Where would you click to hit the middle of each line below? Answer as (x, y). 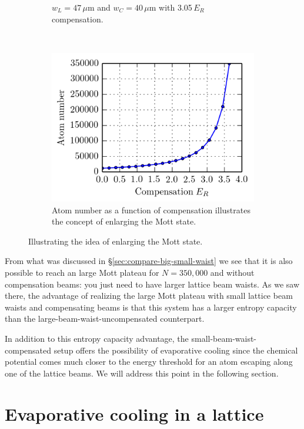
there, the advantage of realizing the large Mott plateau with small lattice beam (149, 296)
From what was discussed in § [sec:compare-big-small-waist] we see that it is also (149, 261)
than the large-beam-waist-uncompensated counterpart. (105, 319)
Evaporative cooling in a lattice (134, 413)
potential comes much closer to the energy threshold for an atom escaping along (149, 362)
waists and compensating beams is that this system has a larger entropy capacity (151, 307)
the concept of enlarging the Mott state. (124, 221)
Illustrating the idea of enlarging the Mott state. (116, 241)
